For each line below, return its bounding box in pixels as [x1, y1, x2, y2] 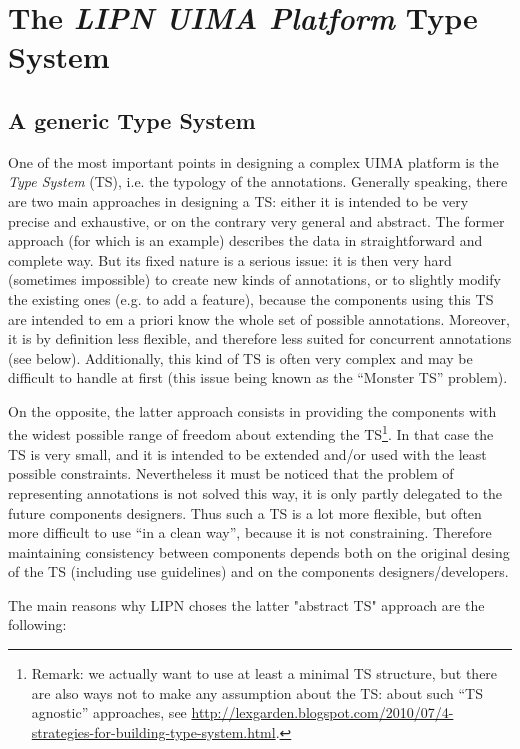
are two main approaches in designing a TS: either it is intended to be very [8, 190, 469, 211]
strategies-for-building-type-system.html [31, 721, 276, 742]
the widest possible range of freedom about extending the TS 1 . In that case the [8, 421, 494, 445]
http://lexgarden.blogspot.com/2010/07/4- [191, 702, 454, 723]
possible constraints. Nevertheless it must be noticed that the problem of [8, 463, 454, 484]
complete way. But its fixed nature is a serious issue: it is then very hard [8, 249, 452, 270]
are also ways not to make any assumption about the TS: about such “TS [31, 682, 483, 703]
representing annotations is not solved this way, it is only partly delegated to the [8, 482, 503, 503]
